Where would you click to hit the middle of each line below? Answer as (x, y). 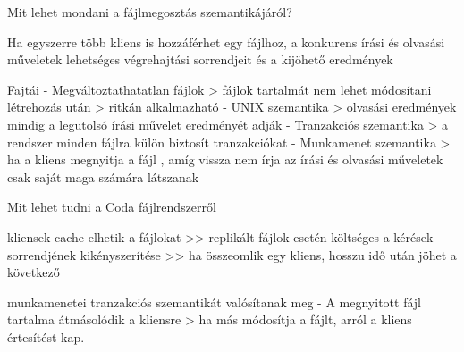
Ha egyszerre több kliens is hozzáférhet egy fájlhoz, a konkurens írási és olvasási (226, 42)
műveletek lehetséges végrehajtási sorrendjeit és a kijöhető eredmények (200, 59)
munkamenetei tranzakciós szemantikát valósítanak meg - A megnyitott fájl (215, 302)
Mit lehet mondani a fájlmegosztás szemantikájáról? (150, 12)
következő (34, 272)
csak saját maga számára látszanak (103, 176)
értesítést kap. (46, 336)
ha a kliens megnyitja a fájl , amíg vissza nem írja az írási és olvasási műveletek (225, 159)
